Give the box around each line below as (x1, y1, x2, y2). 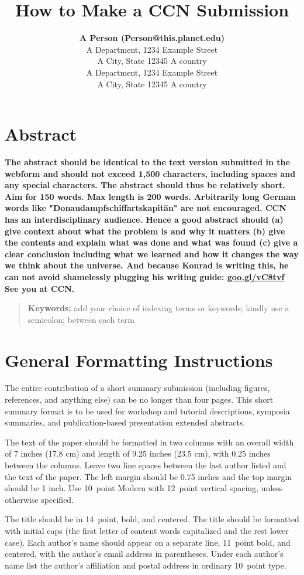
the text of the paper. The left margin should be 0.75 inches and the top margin (5, 470, 292, 482)
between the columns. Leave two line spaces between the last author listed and (5, 459, 286, 471)
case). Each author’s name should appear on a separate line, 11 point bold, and (5, 536, 291, 548)
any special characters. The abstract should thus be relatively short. (5, 179, 285, 191)
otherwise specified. (5, 493, 74, 505)
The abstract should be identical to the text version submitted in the (5, 156, 290, 168)
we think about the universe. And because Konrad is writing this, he (5, 259, 289, 271)
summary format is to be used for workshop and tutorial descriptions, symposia (5, 404, 290, 417)
